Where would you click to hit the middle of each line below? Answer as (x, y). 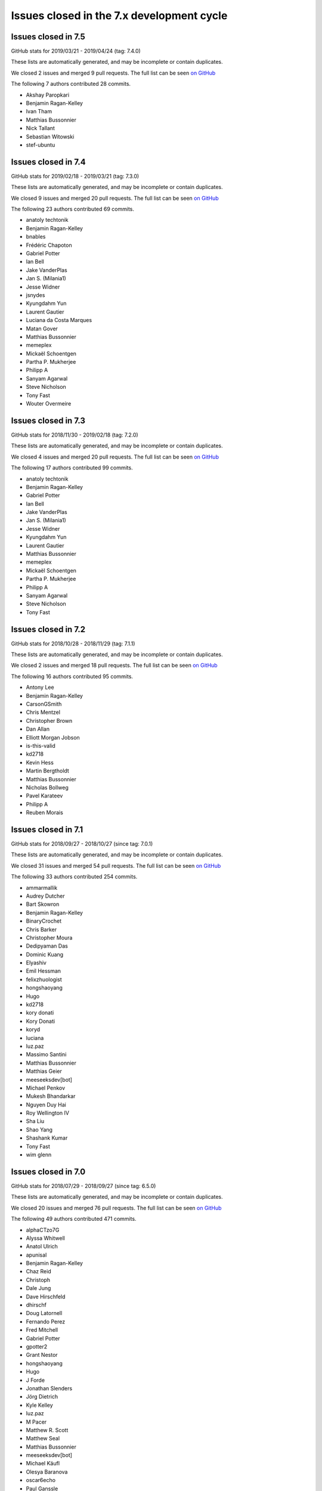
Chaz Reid (38, 1272)
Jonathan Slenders (49, 1388)
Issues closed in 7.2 (48, 629)
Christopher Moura (49, 938)
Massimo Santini (46, 1054)
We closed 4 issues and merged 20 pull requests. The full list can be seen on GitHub (115, 457)
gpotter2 (37, 1346)
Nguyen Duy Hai (46, 1105)
